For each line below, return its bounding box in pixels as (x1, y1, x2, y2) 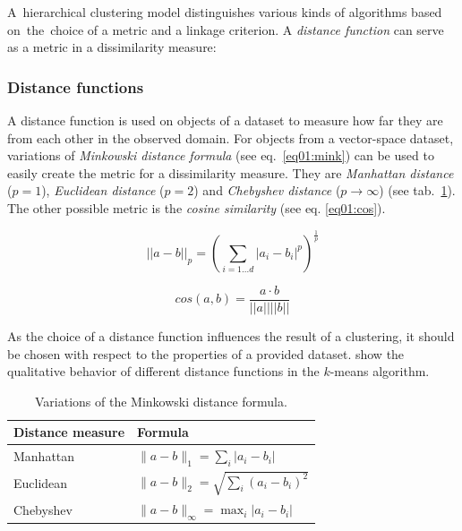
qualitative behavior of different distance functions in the (7, 362, 320, 381)
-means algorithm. (329, 362, 430, 381)
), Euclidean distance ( (41, 181, 165, 200)
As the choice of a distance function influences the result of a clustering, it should (7, 326, 455, 345)
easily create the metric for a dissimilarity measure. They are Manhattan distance (7, 163, 454, 182)
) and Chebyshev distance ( (193, 181, 341, 200)
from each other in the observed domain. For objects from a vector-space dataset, (7, 128, 454, 147)
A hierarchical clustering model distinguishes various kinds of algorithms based (7, 3, 442, 21)
